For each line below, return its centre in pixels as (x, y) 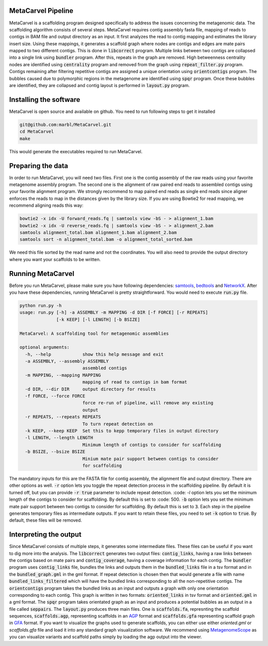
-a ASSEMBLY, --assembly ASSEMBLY (67, 361)
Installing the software (45, 99)
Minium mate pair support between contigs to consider (150, 459)
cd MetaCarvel (37, 132)
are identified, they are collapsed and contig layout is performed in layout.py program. (100, 86)
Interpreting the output (45, 535)
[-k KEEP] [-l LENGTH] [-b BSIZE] (98, 319)
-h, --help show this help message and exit (94, 354)
